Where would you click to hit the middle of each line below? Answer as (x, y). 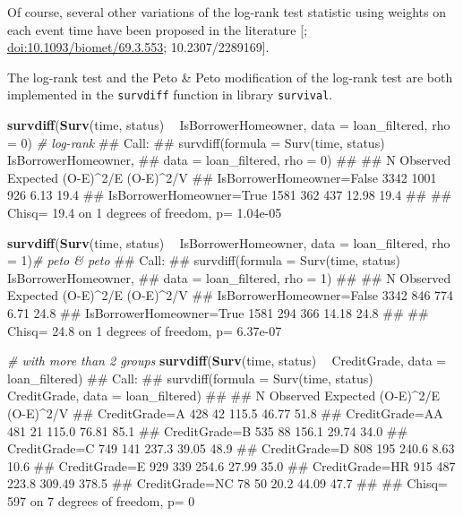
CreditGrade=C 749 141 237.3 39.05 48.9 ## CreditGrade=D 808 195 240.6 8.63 (231, 448)
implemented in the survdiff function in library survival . (170, 95)
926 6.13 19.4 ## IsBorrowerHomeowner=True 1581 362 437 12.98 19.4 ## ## (230, 195)
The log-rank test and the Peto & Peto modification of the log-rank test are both (230, 77)
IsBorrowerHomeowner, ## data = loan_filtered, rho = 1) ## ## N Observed (229, 277)
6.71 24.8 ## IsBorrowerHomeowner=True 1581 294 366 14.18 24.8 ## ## (218, 312)
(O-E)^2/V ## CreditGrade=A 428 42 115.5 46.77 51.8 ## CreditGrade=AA (225, 413)
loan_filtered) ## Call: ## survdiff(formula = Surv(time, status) (190, 378)
